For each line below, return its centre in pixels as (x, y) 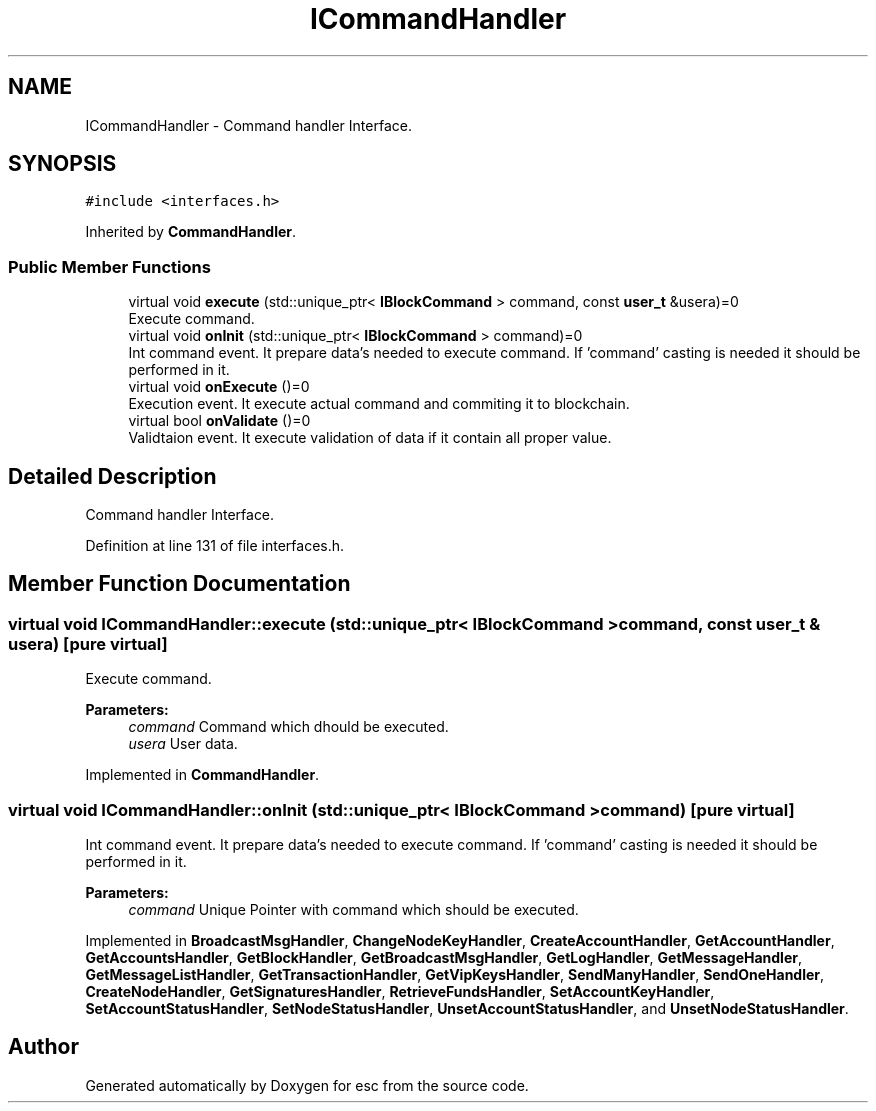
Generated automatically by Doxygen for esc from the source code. (307, 1085)
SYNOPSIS (62, 164)
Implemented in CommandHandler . (202, 775)
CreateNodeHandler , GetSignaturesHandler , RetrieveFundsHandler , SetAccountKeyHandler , (400, 991)
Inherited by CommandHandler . (191, 232)
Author (43, 1047)
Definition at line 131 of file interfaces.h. (215, 546)
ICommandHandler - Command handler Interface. (248, 125)
